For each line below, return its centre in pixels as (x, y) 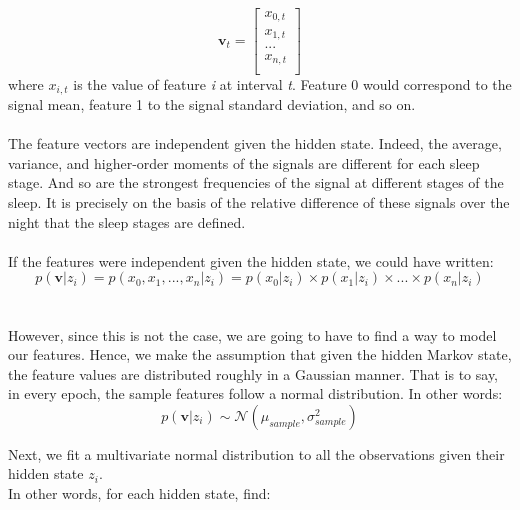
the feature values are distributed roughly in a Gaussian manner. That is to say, (253, 373)
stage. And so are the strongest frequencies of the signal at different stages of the (256, 182)
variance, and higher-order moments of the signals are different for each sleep (244, 162)
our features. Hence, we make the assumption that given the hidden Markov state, (260, 354)
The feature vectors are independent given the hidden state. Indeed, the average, (255, 143)
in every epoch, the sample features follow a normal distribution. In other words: (255, 393)
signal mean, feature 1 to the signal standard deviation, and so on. (212, 103)
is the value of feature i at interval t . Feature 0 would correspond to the (292, 83)
